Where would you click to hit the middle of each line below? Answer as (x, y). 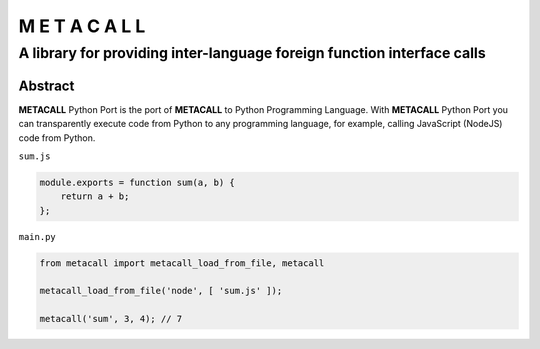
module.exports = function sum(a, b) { (137, 182)
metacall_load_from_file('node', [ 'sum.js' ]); (161, 291)
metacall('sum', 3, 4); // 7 (111, 319)
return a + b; (95, 196)
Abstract (46, 85)
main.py (37, 236)
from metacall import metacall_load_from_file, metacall (182, 263)
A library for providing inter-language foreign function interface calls (252, 53)
